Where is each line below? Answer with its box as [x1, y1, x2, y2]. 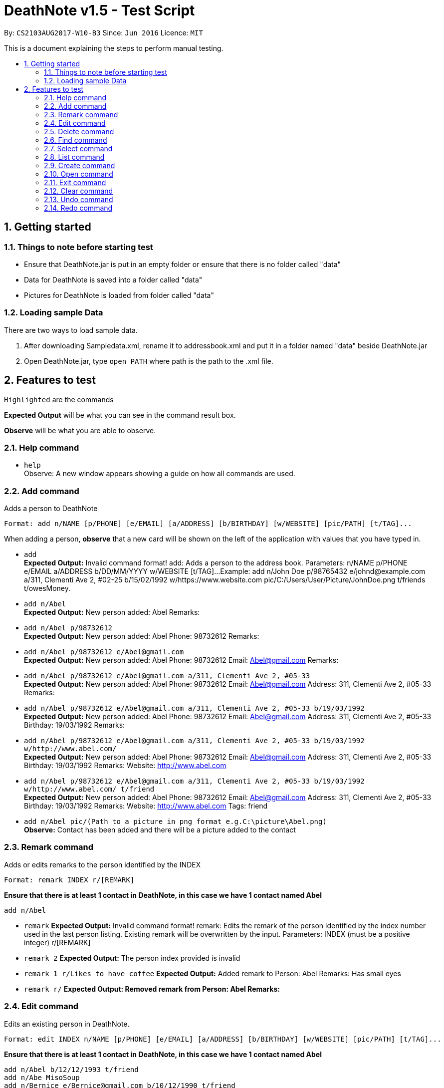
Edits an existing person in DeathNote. [4, 1019, 130, 1028]
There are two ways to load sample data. [4, 325, 138, 334]
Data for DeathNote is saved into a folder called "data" [24, 275, 203, 284]
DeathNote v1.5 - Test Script [4, 2, 195, 19]
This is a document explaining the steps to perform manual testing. [4, 43, 223, 52]
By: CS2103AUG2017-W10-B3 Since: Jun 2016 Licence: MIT [4, 28, 203, 37]
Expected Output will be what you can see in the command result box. [4, 410, 236, 419]
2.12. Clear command [44, 186, 113, 195]
